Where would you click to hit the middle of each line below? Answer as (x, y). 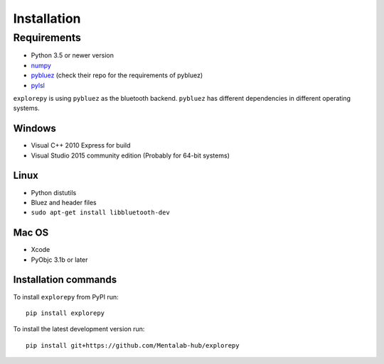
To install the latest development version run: (79, 329)
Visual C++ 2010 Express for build (81, 145)
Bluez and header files (64, 202)
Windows (34, 129)
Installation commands (65, 280)
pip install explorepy (65, 313)
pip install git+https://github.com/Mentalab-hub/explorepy (133, 345)
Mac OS (31, 233)
